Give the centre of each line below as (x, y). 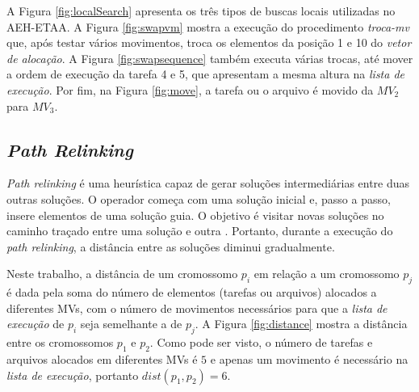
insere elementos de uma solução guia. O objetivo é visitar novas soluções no (195, 215)
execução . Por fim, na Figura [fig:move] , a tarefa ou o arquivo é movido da (190, 89)
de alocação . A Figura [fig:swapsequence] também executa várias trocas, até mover (210, 58)
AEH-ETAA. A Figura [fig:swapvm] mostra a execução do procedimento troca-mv (208, 26)
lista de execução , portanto (73, 375)
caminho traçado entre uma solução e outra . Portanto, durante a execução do (200, 231)
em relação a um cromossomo (327, 274)
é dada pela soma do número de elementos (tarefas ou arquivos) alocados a (192, 292)
